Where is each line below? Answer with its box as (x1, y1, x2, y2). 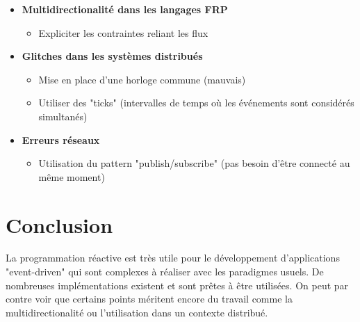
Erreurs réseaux (22, 132, 100, 147)
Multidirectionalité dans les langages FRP (22, 2, 228, 16)
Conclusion (6, 210, 113, 239)
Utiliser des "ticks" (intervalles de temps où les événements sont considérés (38, 95, 354, 110)
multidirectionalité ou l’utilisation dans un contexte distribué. (6, 305, 268, 319)
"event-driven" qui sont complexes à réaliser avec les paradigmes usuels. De (6, 264, 324, 279)
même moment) (38, 169, 105, 184)
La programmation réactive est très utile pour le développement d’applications (6, 250, 340, 265)
